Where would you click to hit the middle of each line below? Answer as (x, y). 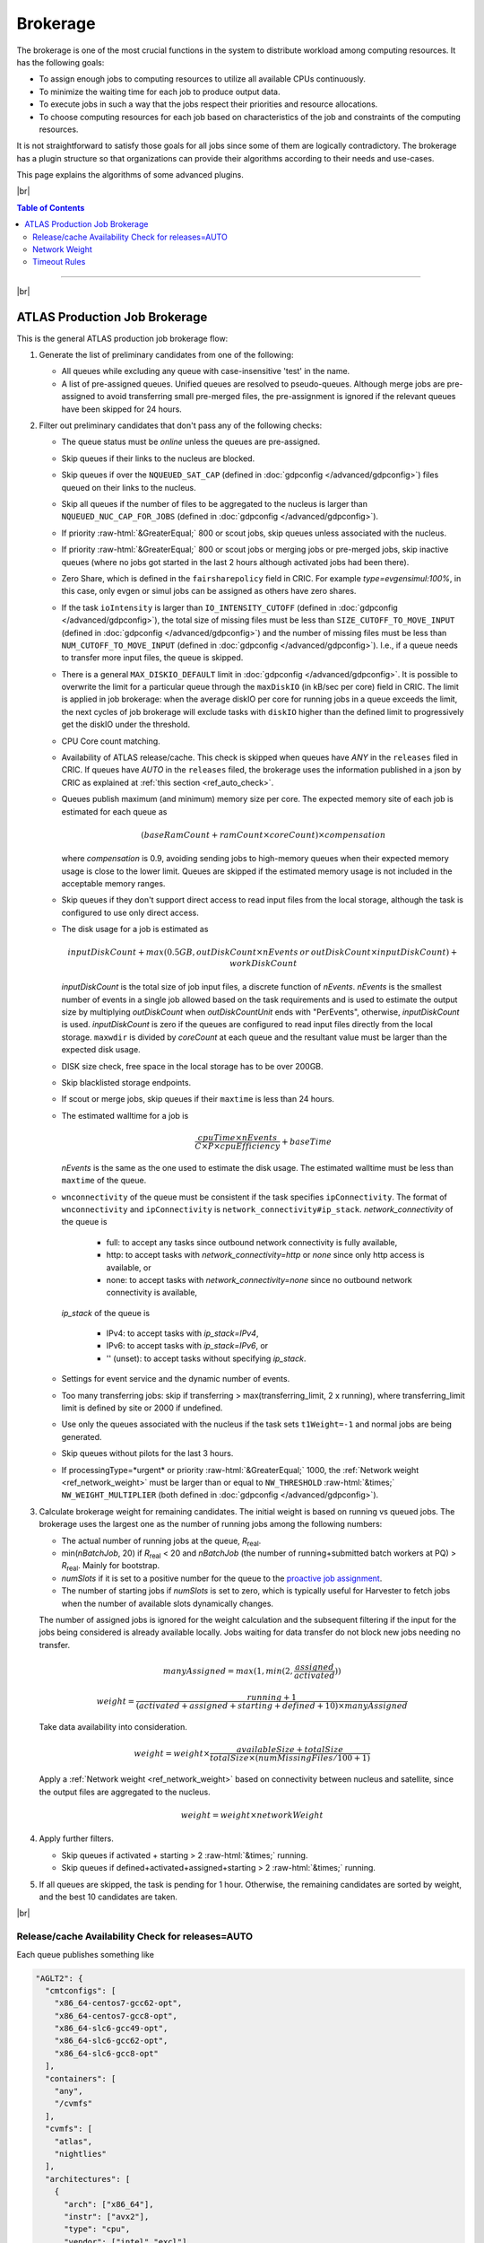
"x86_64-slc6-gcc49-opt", (111, 2029)
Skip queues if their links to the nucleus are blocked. (158, 458)
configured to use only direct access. (130, 912)
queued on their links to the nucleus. (129, 487)
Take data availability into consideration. (113, 1727)
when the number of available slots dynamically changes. (167, 1603)
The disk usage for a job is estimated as (135, 929)
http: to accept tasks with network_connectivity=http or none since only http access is (265, 1255)
